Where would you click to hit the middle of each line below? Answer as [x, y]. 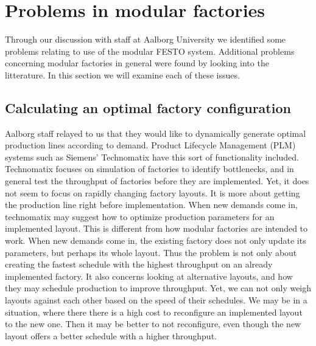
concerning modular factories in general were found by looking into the [137, 63]
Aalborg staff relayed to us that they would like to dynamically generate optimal [156, 133]
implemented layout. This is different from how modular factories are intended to [156, 228]
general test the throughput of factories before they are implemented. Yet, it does [157, 181]
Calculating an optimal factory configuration [148, 107]
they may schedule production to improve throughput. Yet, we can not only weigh [158, 288]
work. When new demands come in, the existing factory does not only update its [156, 240]
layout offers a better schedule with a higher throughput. [111, 335]
